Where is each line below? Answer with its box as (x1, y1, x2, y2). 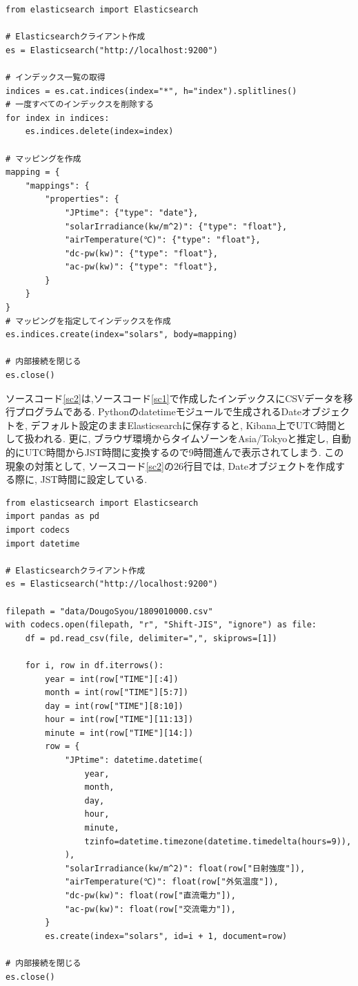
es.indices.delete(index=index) (25, 126, 174, 137)
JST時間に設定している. (40, 472, 148, 486)
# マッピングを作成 (6, 153, 81, 164)
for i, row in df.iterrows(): (25, 660, 164, 670)
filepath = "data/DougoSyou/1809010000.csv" (6, 606, 213, 616)
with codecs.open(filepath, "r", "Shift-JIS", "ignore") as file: (6, 620, 317, 630)
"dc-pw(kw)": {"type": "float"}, (64, 248, 218, 258)
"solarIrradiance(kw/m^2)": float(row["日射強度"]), (64, 863, 306, 873)
